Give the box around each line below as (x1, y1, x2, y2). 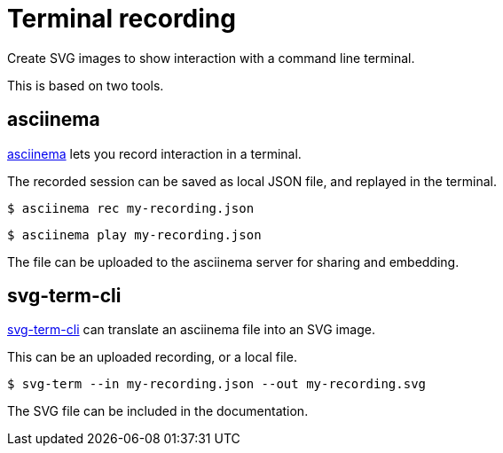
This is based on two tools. (7, 77, 164, 93)
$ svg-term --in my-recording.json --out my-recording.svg (7, 377, 427, 392)
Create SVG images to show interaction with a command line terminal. (7, 50, 415, 66)
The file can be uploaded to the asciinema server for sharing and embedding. (7, 254, 460, 269)
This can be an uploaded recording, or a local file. (7, 349, 297, 365)
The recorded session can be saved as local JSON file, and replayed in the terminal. (7, 173, 497, 189)
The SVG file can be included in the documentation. (7, 403, 309, 419)
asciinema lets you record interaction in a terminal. (7, 145, 302, 161)
